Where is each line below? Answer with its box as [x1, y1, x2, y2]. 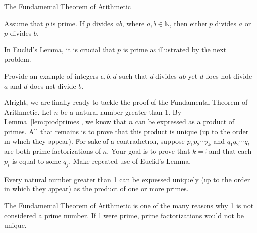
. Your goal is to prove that [107, 146, 190, 156]
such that [119, 70, 148, 81]
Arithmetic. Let [4, 106, 52, 117]
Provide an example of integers [4, 70, 98, 81]
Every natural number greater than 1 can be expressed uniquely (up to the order [4, 174, 250, 184]
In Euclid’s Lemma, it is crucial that [4, 44, 115, 54]
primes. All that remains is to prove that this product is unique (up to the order [4, 126, 249, 136]
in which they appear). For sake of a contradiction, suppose [4, 136, 185, 146]
